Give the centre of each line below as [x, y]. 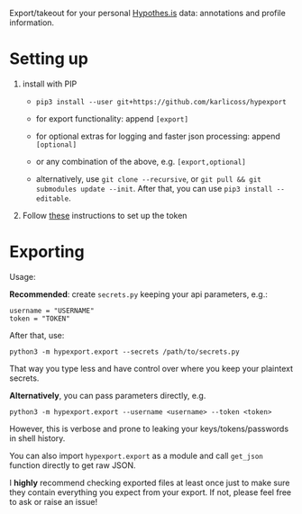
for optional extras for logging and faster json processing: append [158, 136]
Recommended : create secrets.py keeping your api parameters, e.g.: [138, 294]
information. [32, 23]
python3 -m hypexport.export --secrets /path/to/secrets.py [125, 352]
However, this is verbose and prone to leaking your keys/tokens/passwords [149, 428]
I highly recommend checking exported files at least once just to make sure [150, 482]
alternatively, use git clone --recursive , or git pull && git [148, 178]
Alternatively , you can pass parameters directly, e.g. [108, 395]
